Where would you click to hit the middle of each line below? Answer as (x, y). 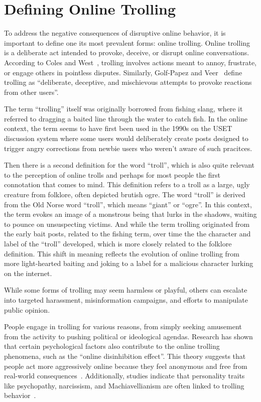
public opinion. (27, 309)
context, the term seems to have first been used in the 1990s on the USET (118, 128)
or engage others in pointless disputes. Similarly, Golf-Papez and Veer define (123, 72)
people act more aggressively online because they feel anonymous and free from (126, 366)
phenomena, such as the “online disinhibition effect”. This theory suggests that (125, 356)
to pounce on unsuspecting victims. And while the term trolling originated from (127, 224)
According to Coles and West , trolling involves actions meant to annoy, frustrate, (130, 62)
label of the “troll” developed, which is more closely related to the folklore (118, 243)
